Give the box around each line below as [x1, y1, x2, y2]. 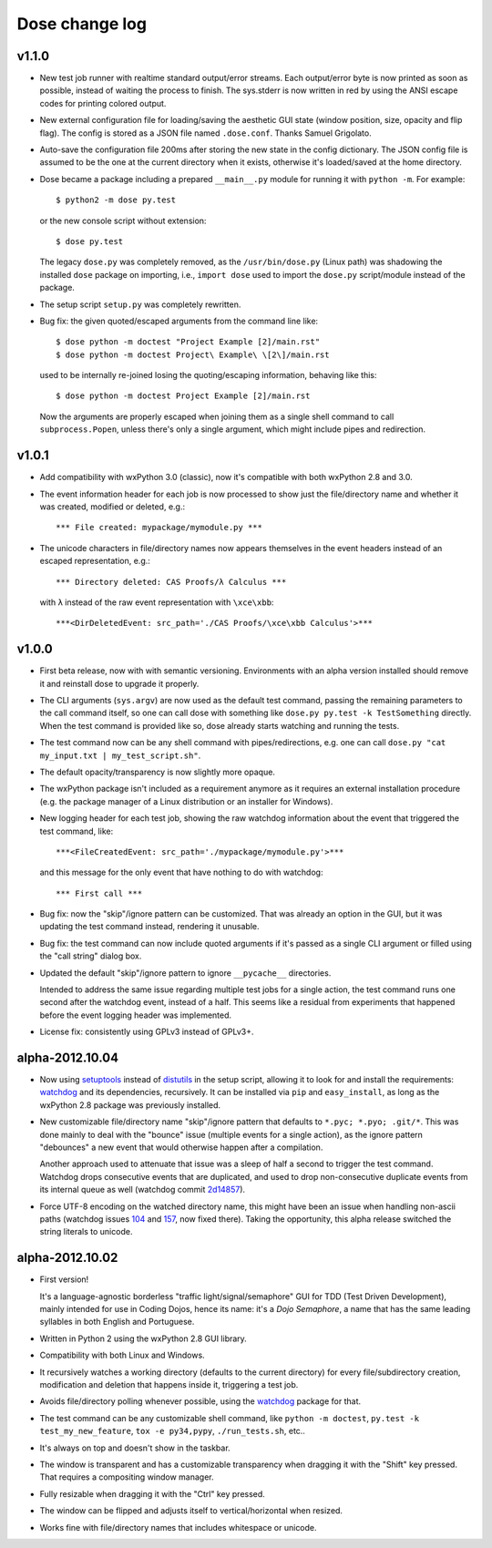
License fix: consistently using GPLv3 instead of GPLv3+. [39, 1026, 254, 1038]
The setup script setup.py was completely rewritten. [39, 299, 241, 310]
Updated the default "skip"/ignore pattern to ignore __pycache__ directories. [39, 967, 332, 979]
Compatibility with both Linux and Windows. [39, 1349, 205, 1361]
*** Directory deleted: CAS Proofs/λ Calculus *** [56, 577, 287, 587]
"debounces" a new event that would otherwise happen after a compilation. [39, 1142, 323, 1153]
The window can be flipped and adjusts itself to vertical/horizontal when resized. [39, 1505, 343, 1516]
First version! [39, 1274, 89, 1285]
